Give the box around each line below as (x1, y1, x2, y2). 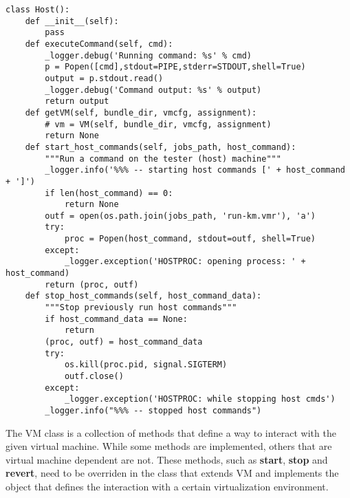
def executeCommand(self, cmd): (25, 39, 173, 49)
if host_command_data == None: (45, 314, 188, 324)
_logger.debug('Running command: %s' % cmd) (45, 50, 252, 61)
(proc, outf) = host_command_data (45, 337, 203, 347)
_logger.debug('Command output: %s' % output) (45, 85, 262, 95)
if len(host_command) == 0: (45, 188, 173, 198)
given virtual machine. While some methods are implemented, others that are (6, 439, 332, 453)
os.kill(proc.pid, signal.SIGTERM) (64, 360, 228, 370)
